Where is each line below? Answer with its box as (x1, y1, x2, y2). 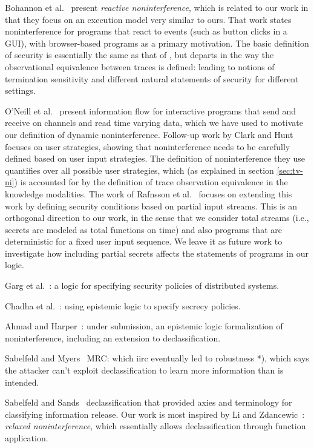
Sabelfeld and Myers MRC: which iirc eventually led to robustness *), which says (5, 352, 309, 364)
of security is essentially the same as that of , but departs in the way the (5, 48, 274, 61)
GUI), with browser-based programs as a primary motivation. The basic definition (5, 36, 309, 49)
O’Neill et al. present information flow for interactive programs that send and (5, 104, 296, 117)
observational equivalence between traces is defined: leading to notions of (5, 60, 275, 73)
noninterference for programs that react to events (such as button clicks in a (5, 25, 287, 38)
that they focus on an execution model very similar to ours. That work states (5, 13, 292, 25)
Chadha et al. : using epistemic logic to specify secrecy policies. (5, 299, 241, 312)
